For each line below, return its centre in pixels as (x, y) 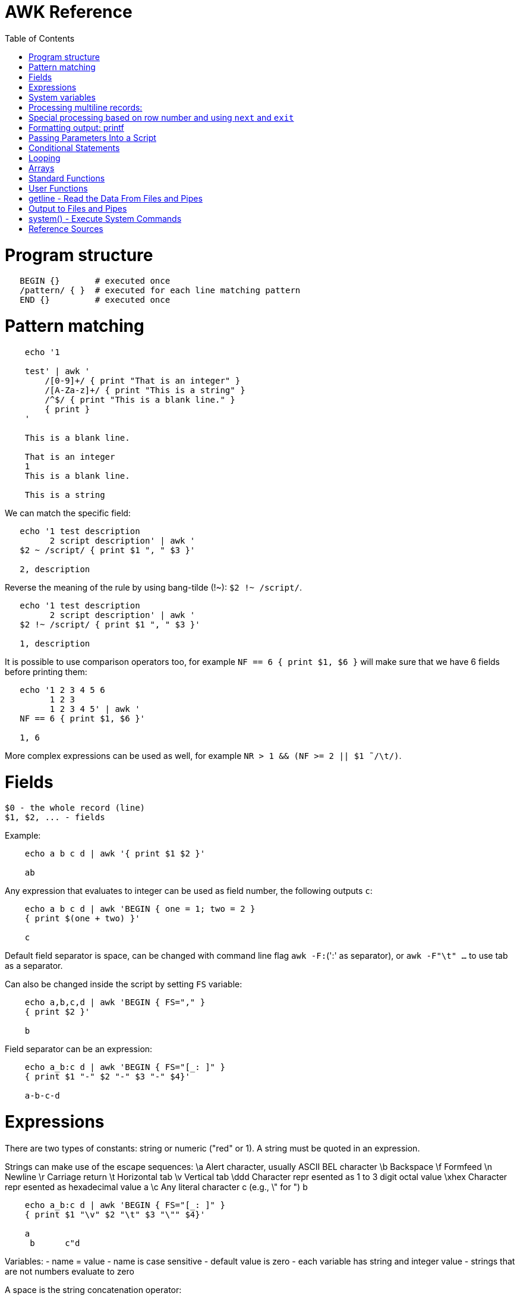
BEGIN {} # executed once (95, 281)
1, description (55, 643)
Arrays (42, 168)
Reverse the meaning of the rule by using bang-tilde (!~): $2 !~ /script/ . (153, 587)
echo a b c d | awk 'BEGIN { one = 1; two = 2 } (140, 909)
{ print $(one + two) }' (82, 919)
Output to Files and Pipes (78, 208)
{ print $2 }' (57, 1012)
